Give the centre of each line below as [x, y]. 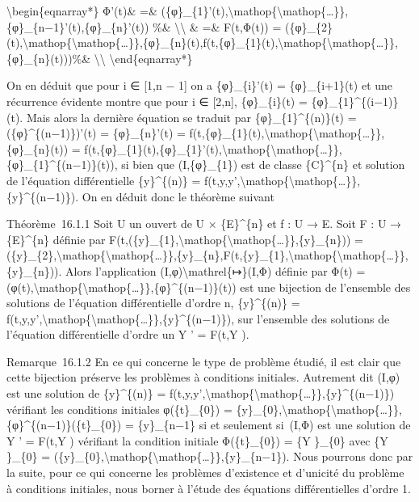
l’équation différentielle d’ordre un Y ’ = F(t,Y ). [128, 334]
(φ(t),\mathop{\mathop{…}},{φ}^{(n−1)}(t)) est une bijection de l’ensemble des [209, 287]
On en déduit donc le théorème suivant [178, 196]
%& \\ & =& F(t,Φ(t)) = [217, 26]
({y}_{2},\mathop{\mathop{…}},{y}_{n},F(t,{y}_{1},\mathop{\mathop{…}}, [207, 255]
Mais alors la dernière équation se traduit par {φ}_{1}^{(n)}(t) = [191, 117]
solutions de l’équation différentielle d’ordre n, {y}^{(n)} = [153, 303]
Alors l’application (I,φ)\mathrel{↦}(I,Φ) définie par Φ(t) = [216, 270]
